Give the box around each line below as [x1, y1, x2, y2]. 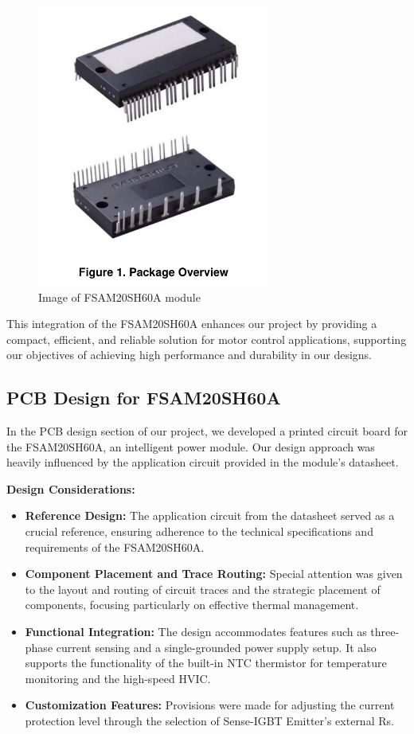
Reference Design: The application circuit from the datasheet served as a [25, 507, 395, 524]
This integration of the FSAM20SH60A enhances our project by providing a [6, 315, 377, 332]
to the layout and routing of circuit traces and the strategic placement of [25, 580, 381, 597]
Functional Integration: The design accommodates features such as [25, 623, 367, 640]
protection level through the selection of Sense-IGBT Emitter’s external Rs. [25, 713, 394, 729]
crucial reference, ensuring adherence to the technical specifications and [25, 523, 373, 540]
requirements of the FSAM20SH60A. [25, 538, 205, 555]
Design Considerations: [6, 480, 135, 497]
